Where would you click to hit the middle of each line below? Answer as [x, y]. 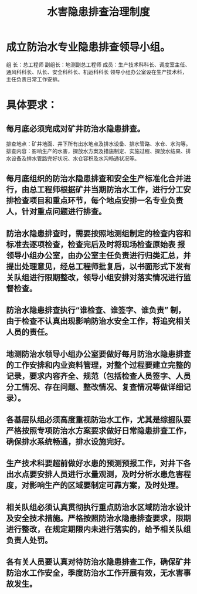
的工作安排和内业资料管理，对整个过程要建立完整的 [98, 365]
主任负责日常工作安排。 [34, 79]
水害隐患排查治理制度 [98, 12]
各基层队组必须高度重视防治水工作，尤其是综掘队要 [98, 420]
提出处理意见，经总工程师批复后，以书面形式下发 [95, 267]
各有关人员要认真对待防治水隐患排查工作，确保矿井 [98, 562]
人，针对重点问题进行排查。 [56, 212]
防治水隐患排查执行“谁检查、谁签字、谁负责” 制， [96, 310]
